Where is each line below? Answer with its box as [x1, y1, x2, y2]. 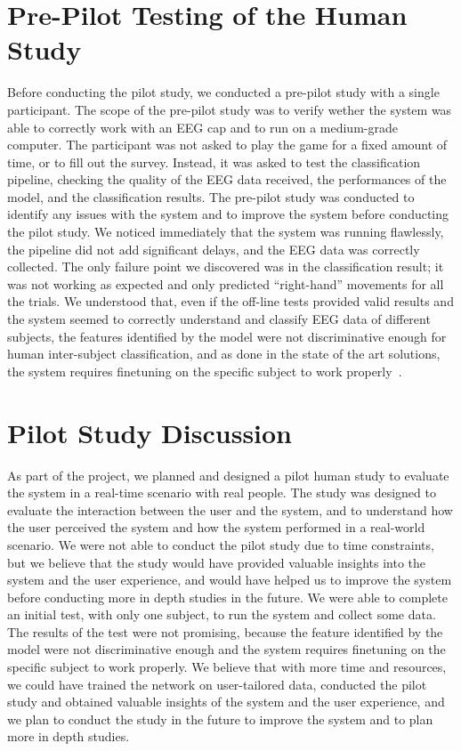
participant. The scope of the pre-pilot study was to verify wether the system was [7, 100, 452, 118]
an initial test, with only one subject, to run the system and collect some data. [7, 605, 436, 624]
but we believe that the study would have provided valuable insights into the [7, 553, 426, 571]
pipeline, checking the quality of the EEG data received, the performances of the [7, 170, 447, 189]
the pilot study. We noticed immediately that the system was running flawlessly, [7, 222, 444, 241]
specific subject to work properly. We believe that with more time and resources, [7, 658, 447, 676]
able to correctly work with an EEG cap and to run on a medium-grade [7, 117, 398, 136]
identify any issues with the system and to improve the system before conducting [7, 205, 449, 223]
